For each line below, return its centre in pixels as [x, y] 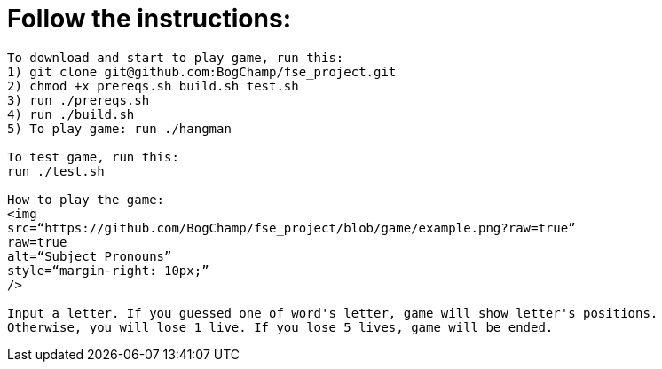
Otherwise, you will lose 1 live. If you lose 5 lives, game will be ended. [280, 327]
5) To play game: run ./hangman [119, 128]
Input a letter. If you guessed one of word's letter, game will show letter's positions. [333, 313]
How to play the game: [86, 199]
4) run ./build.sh [71, 114]
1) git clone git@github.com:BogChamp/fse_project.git [202, 71]
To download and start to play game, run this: [176, 57]
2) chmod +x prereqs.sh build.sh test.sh [153, 86]
